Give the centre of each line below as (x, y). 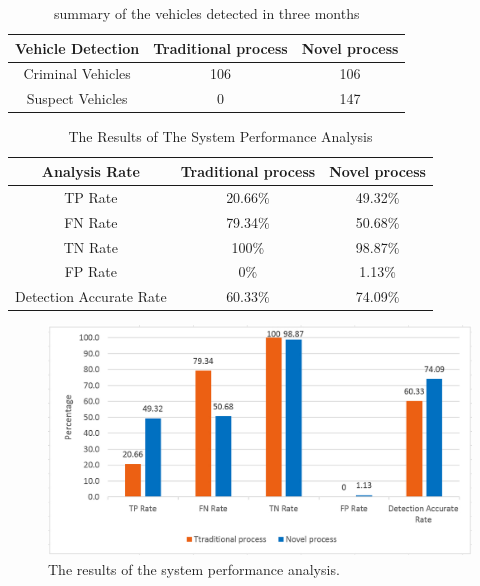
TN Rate (90, 246)
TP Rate (91, 196)
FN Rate (91, 221)
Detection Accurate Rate (91, 296)
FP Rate (90, 271)
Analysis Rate (90, 170)
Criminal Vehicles (77, 73)
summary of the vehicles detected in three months (206, 13)
